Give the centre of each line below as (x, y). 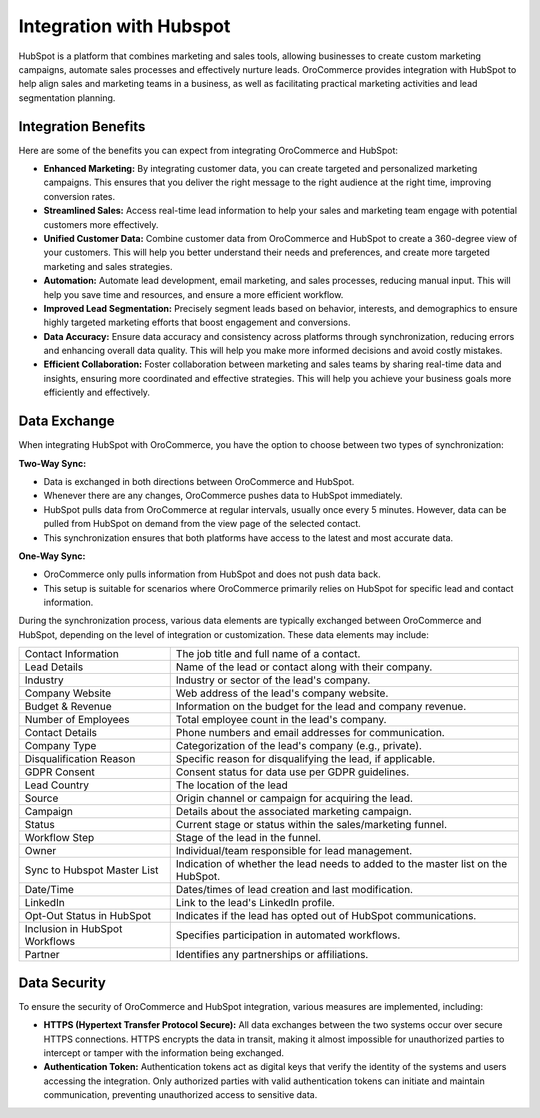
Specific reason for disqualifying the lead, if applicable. (305, 759)
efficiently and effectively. (96, 392)
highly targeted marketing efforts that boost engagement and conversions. (197, 322)
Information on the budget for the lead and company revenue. (321, 707)
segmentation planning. (67, 97)
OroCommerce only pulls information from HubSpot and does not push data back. (212, 574)
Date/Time (49, 890)
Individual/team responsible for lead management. (294, 851)
